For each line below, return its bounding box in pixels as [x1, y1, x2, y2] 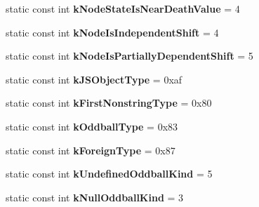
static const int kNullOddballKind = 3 [6, 189, 184, 204]
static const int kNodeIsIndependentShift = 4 [6, 25, 219, 39]
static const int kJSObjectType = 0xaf [6, 72, 182, 86]
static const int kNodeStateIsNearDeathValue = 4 [6, 1, 240, 15]
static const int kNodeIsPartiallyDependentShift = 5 [6, 48, 253, 63]
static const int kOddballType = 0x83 [6, 119, 178, 133]
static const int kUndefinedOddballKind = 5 [6, 166, 213, 181]
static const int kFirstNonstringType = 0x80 [6, 95, 212, 110]
